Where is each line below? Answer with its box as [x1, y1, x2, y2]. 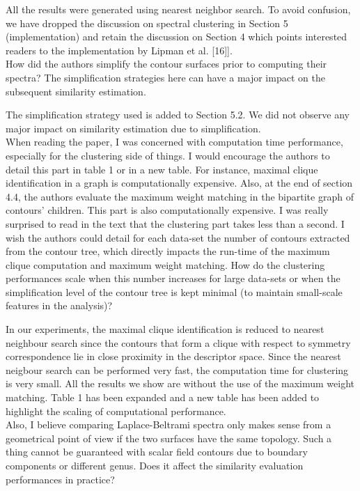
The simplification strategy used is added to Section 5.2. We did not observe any [6, 107, 350, 122]
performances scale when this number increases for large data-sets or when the [6, 271, 341, 286]
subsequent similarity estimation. [6, 84, 146, 98]
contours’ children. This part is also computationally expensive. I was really [6, 203, 329, 217]
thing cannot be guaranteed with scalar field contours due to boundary [6, 444, 308, 459]
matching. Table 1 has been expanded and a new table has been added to [6, 390, 320, 405]
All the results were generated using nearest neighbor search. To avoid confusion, [6, 2, 351, 16]
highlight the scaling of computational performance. [6, 403, 226, 418]
